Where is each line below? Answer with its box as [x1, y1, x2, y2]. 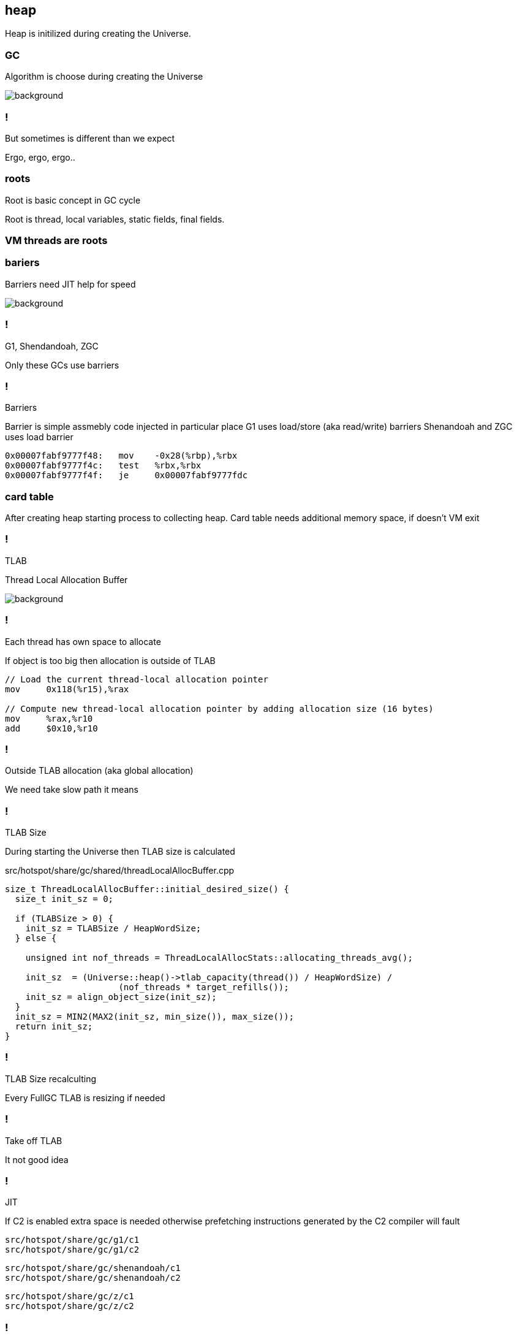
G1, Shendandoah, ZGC [5, 340, 99, 351]
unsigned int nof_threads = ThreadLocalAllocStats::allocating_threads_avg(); [25, 953, 413, 963]
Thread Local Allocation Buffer [5, 574, 128, 585]
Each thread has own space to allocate [5, 636, 161, 647]
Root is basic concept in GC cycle [5, 194, 141, 205]
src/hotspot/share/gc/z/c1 [5, 1291, 134, 1302]
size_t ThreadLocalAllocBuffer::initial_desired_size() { [5, 884, 289, 895]
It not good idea [5, 1154, 69, 1165]
